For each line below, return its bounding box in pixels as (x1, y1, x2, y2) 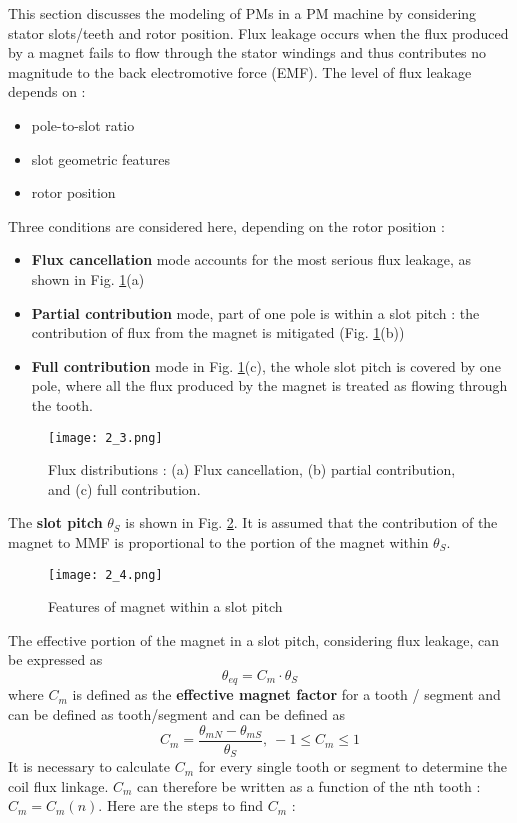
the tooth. (31, 394, 93, 415)
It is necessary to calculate (8, 756, 171, 777)
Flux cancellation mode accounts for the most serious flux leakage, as (31, 249, 472, 270)
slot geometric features (31, 148, 171, 169)
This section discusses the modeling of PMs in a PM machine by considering (8, 3, 477, 23)
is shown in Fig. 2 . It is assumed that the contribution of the (125, 512, 498, 533)
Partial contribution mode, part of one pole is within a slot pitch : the (31, 302, 480, 323)
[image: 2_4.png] (48, 567, 163, 582)
